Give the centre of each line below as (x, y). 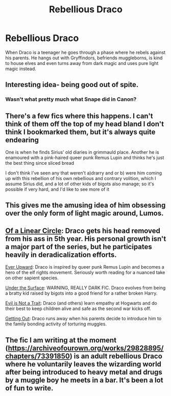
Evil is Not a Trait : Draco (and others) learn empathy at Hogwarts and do (81, 303)
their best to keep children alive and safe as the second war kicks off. (78, 309)
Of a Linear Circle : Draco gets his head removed (83, 230)
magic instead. (21, 69)
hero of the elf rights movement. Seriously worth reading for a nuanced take (85, 273)
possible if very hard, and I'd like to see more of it (57, 189)
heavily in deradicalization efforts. (61, 255)
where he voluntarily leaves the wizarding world (83, 364)
